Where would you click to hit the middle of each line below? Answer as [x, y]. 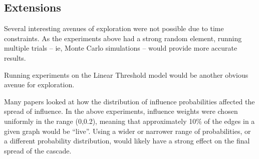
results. [15, 57]
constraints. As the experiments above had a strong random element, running [123, 38]
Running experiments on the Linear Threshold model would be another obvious [126, 74]
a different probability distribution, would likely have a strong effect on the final [127, 141]
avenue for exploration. [39, 85]
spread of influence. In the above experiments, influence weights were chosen [121, 111]
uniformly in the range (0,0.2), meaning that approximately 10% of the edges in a [129, 121]
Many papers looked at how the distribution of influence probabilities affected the [129, 101]
